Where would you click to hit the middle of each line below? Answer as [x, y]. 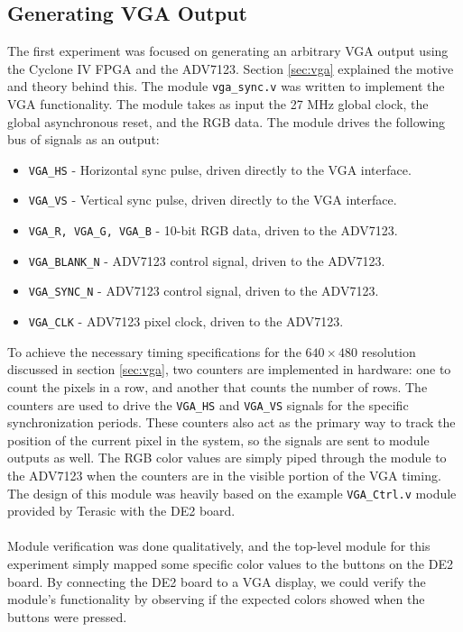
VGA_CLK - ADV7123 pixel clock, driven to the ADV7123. [186, 321]
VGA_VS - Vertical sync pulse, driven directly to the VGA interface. [213, 200]
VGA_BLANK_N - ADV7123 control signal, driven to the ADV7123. [207, 260]
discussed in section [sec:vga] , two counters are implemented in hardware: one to [229, 369]
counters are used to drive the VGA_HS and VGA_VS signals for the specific [208, 404]
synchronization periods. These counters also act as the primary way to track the [231, 422]
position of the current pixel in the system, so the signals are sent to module [218, 440]
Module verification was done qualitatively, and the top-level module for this [219, 546]
